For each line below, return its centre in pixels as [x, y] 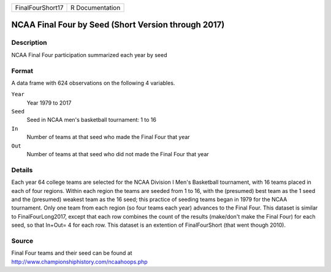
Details [22, 170]
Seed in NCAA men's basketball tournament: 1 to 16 [91, 120]
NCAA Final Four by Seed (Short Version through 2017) [118, 25]
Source [22, 241]
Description [29, 43]
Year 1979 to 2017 [49, 103]
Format [22, 70]
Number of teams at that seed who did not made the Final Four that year [118, 154]
